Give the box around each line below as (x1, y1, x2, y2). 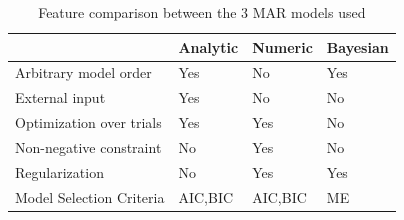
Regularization (15, 161, 104, 182)
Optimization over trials (15, 112, 162, 133)
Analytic (178, 36, 239, 57)
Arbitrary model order (15, 62, 152, 83)
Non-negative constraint (15, 136, 162, 157)
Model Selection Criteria (15, 186, 165, 207)
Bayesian (326, 36, 389, 57)
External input (15, 87, 106, 108)
